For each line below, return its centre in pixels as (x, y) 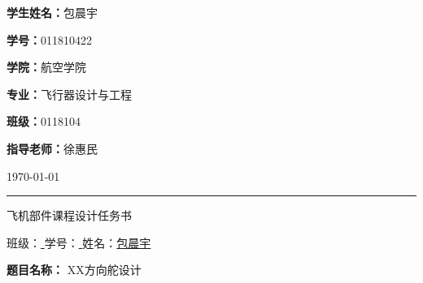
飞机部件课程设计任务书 (69, 215)
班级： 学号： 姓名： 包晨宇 (79, 242)
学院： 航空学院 (46, 67)
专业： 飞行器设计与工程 (69, 94)
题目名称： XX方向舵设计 (74, 270)
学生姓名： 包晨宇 (52, 12)
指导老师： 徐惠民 (52, 148)
